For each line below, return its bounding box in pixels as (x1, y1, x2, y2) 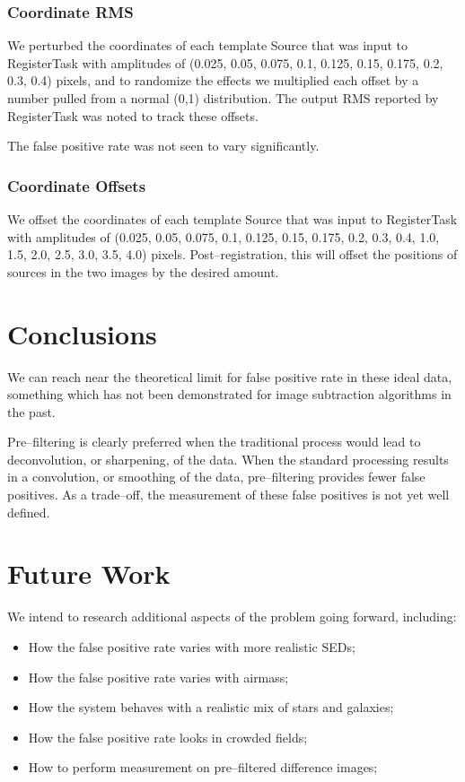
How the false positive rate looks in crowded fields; (28, 727, 308, 746)
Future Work (7, 555, 171, 592)
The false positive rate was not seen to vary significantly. (7, 136, 320, 155)
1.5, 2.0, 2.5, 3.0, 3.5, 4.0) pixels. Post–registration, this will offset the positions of (7, 245, 458, 264)
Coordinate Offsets (7, 174, 146, 196)
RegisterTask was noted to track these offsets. (7, 106, 259, 125)
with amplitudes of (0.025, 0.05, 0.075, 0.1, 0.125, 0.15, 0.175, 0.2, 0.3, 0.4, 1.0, (7, 227, 440, 246)
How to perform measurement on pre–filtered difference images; (28, 758, 378, 777)
